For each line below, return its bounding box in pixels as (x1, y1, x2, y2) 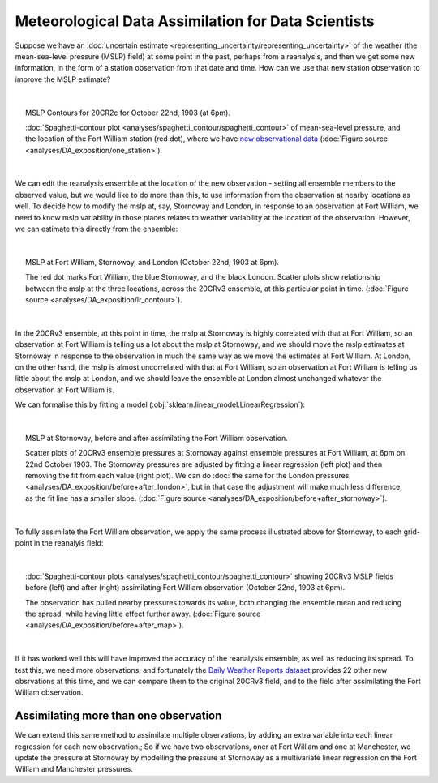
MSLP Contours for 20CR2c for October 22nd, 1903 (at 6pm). (25, 108, 231, 118)
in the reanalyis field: (33, 538, 104, 547)
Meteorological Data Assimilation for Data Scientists (15, 12, 375, 30)
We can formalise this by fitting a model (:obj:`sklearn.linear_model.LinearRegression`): (15, 400, 306, 409)
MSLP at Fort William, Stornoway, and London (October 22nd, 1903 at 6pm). (25, 257, 280, 267)
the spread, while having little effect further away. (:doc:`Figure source (25, 609, 261, 618)
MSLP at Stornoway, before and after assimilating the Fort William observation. (25, 433, 288, 443)
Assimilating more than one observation (15, 709, 222, 723)
